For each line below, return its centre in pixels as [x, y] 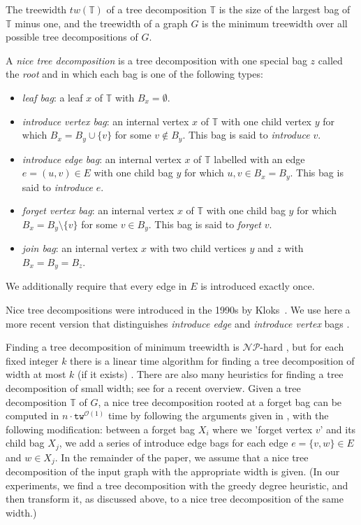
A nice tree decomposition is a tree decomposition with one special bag [156, 60]
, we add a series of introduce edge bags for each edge [174, 443]
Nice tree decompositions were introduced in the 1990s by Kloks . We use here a [178, 309]
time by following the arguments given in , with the [218, 415]
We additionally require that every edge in [96, 286]
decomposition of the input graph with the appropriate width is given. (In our [173, 471]
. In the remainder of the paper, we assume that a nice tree [182, 457]
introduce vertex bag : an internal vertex [105, 121]
